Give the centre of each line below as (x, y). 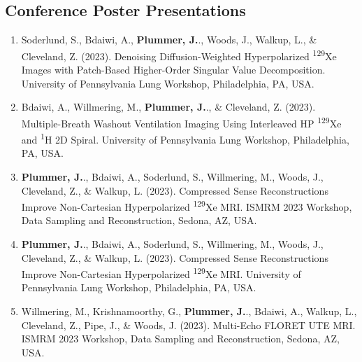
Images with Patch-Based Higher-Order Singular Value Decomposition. (173, 70)
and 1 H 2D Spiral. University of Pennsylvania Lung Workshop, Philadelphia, (185, 138)
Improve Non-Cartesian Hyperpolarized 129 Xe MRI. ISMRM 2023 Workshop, (187, 206)
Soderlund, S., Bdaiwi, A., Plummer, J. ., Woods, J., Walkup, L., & (169, 40)
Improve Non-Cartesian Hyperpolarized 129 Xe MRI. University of (161, 273)
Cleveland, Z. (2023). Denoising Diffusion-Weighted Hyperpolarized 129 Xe (179, 55)
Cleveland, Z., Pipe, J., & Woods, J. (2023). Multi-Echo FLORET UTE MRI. (188, 325)
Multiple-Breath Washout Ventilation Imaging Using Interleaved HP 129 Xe (181, 122)
